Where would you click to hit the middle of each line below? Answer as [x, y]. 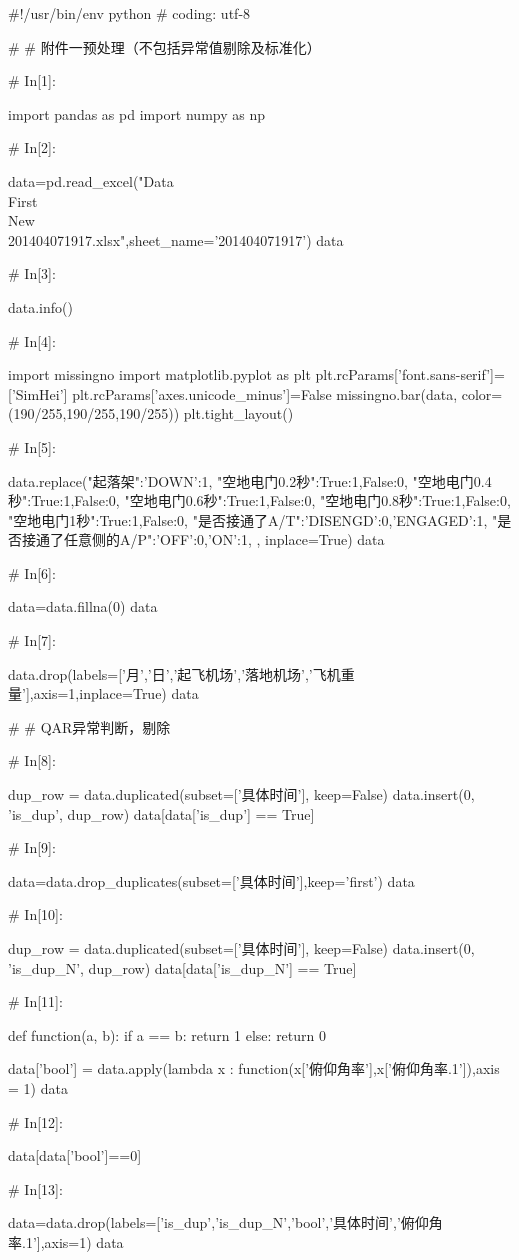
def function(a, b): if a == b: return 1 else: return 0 [167, 1034]
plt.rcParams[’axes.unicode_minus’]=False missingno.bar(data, [265, 393]
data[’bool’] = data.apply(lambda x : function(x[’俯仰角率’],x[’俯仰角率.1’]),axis [254, 1068]
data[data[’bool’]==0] [75, 1155]
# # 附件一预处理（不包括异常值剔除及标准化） [164, 46]
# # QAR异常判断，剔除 [89, 726]
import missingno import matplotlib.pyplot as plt [159, 374]
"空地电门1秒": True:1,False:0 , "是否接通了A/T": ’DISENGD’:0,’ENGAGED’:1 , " [253, 519]
